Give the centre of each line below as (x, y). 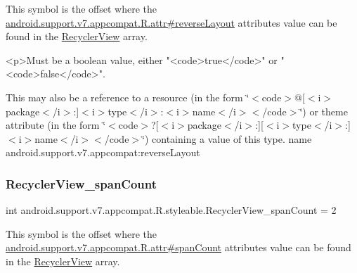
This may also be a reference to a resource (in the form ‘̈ (128, 97)
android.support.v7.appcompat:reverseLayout (103, 152)
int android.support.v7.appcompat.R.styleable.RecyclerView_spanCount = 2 (171, 210)
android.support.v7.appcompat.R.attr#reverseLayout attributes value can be (171, 22)
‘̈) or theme (324, 111)
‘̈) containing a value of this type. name (227, 138)
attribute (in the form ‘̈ (56, 125)
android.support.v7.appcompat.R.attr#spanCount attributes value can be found (178, 247)
